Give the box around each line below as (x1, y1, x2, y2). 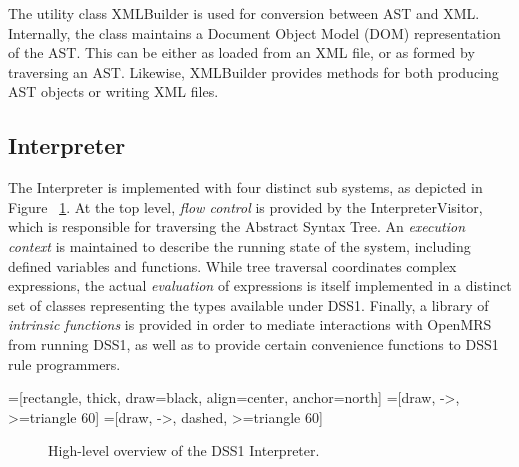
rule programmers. (8, 353, 121, 374)
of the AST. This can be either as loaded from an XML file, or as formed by (8, 42, 475, 63)
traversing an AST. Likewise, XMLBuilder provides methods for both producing (8, 61, 499, 82)
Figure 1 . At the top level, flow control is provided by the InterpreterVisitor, (8, 196, 483, 217)
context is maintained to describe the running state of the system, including (8, 235, 471, 256)
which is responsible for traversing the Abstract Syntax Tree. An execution (8, 216, 465, 237)
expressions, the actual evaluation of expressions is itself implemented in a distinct (8, 275, 512, 296)
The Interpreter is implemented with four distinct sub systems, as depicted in (8, 177, 483, 198)
